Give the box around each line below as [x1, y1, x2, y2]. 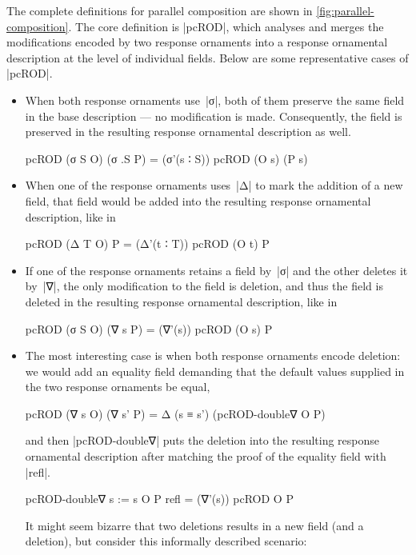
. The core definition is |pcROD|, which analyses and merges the [68, 18, 384, 34]
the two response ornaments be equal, [25, 378, 210, 395]
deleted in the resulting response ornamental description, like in [25, 293, 338, 309]
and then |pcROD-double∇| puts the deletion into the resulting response [25, 432, 380, 449]
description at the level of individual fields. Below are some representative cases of [6, 49, 409, 66]
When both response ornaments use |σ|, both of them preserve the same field [25, 91, 405, 108]
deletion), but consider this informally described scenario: [25, 533, 307, 549]
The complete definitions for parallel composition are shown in [6, 2, 313, 18]
